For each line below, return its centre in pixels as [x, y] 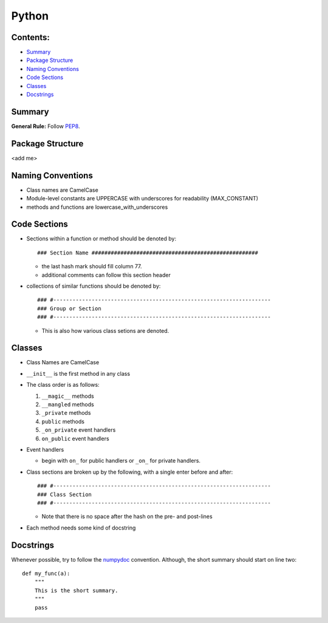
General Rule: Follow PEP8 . [46, 126]
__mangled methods [68, 404]
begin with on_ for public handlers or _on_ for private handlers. [121, 461]
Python [30, 16]
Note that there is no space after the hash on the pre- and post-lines [127, 517]
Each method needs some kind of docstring [81, 528]
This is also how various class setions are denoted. [105, 330]
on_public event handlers [75, 438]
